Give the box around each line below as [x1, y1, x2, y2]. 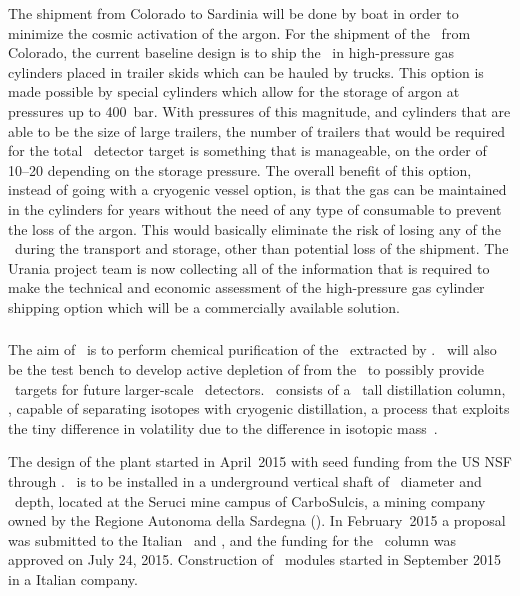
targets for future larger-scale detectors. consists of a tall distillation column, [14, 378, 506, 399]
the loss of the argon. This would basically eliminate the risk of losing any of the [8, 218, 501, 239]
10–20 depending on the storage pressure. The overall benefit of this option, [8, 159, 472, 180]
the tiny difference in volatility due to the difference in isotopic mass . [8, 417, 438, 438]
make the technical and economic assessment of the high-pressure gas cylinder [8, 277, 485, 298]
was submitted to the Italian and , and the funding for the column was [8, 529, 456, 550]
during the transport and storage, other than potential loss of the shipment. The [14, 238, 509, 259]
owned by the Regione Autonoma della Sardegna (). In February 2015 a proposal [8, 510, 506, 531]
